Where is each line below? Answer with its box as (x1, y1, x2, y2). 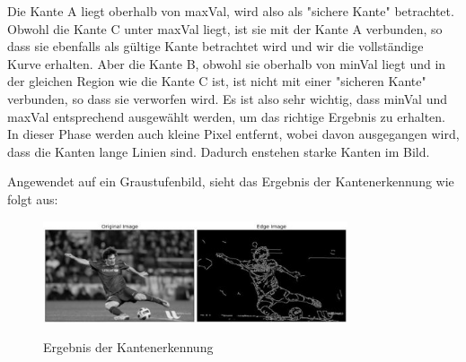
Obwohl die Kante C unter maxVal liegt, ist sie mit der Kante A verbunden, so (7, 19, 443, 38)
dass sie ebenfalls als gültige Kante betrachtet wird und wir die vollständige (7, 37, 424, 56)
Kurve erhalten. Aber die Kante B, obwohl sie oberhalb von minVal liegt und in (7, 54, 446, 73)
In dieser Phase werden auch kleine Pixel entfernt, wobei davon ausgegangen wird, (7, 125, 460, 143)
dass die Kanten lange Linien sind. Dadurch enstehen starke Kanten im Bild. (7, 142, 430, 160)
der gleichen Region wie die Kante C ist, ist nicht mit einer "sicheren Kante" (7, 72, 426, 90)
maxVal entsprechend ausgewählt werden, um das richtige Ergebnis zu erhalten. (7, 107, 445, 125)
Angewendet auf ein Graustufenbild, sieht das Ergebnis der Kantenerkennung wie (7, 172, 454, 191)
